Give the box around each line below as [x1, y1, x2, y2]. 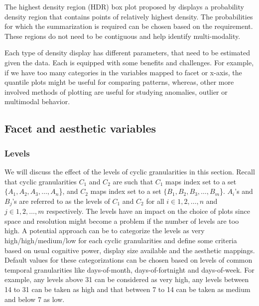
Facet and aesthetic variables [4, 121, 156, 136]
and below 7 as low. [4, 294, 65, 304]
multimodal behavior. [4, 96, 70, 107]
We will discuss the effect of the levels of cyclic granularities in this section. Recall [4, 166, 255, 176]
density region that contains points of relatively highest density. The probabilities [4, 11, 253, 21]
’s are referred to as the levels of [12, 195, 110, 206]
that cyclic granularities [4, 176, 77, 186]
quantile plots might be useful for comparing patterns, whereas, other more [4, 77, 234, 87]
